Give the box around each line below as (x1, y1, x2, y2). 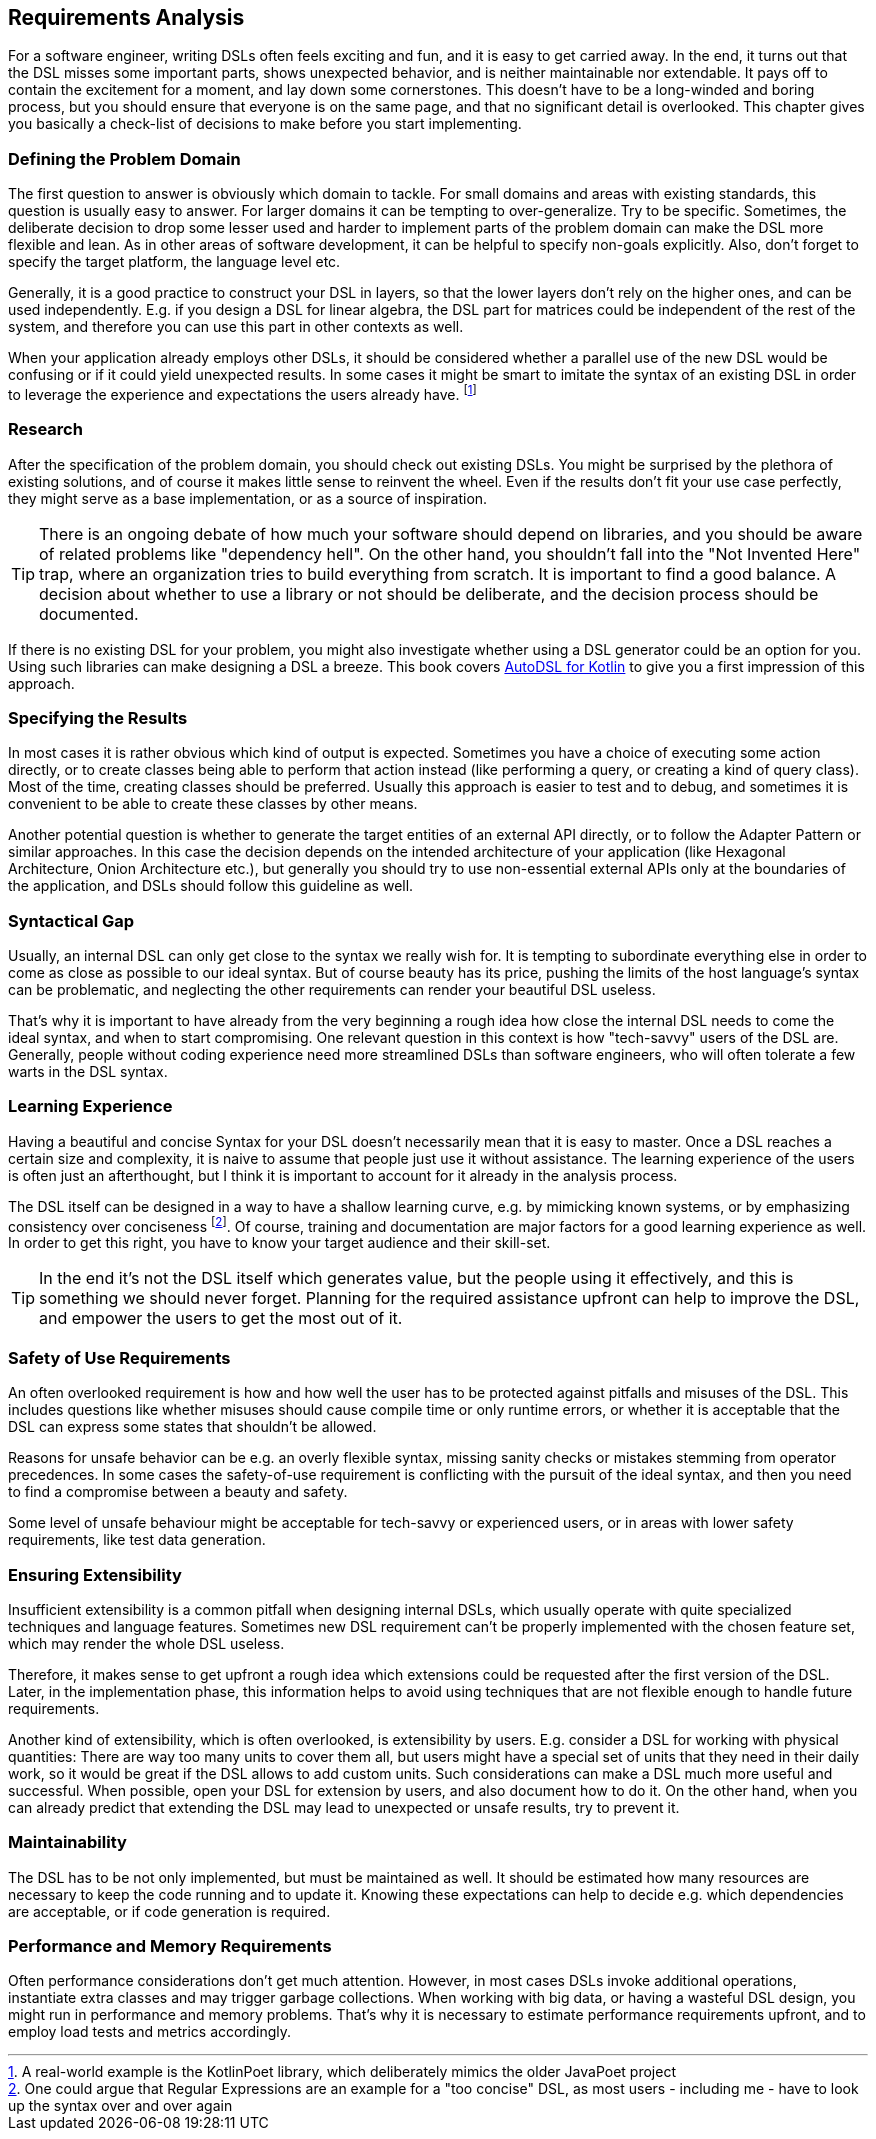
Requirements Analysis (8, 5, 245, 30)
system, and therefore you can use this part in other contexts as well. (8, 318, 464, 336)
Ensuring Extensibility (8, 1564, 182, 1585)
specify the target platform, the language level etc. (8, 253, 341, 271)
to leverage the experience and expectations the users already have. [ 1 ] (8, 383, 477, 403)
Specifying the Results (8, 707, 188, 728)
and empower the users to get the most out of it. (39, 1308, 403, 1329)
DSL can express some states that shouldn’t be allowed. (8, 1418, 377, 1436)
